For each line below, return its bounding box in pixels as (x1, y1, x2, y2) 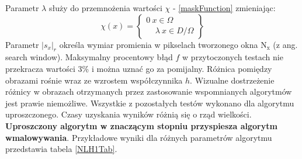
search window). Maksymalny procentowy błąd (5, 51, 173, 63)
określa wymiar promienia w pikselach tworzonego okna (59, 38, 258, 50)
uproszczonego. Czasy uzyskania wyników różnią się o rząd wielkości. (5, 108, 252, 120)
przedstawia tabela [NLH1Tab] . (5, 143, 117, 155)
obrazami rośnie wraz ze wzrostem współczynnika (5, 74, 183, 86)
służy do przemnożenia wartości (48, 2, 162, 13)
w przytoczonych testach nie (182, 51, 283, 63)
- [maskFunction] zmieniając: (172, 2, 276, 13)
